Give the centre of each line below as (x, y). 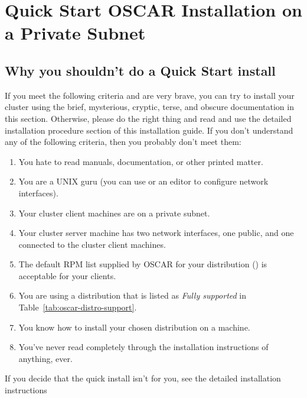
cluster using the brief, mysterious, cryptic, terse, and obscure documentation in (149, 107)
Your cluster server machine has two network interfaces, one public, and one (156, 233)
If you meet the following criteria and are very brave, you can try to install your (150, 95)
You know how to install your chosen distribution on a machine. (134, 327)
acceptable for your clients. (67, 275)
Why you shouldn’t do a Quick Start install (140, 70)
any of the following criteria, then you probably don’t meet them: (123, 142)
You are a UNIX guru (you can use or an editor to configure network (143, 181)
